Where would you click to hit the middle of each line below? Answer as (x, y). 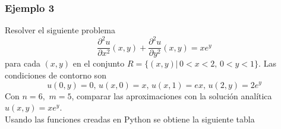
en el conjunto (99, 63)
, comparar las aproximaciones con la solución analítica (172, 95)
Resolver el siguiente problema (60, 30)
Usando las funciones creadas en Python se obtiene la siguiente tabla (130, 119)
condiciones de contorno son (56, 75)
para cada (23, 63)
